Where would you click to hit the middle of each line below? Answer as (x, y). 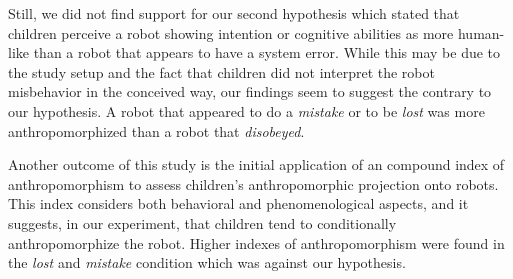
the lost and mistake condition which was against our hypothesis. (207, 262)
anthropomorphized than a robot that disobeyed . (156, 130)
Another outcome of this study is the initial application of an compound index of (256, 164)
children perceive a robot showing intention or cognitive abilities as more (231, 32)
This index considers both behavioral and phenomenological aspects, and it (238, 203)
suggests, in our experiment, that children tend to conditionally (202, 222)
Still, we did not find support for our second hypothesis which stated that (234, 13)
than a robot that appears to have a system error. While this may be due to (267, 52)
